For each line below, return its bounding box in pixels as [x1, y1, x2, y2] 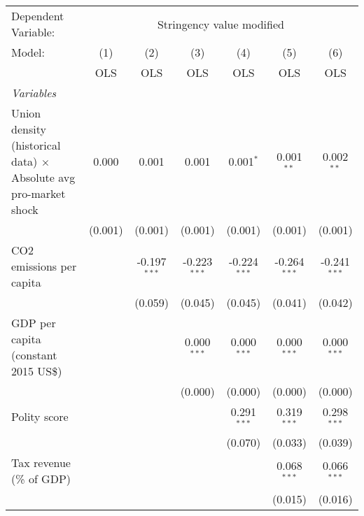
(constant [11, 347, 57, 363]
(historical [11, 137, 61, 153]
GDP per [11, 315, 56, 331]
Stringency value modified [157, 15, 284, 32]
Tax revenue [11, 454, 71, 471]
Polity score [11, 408, 69, 425]
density [11, 121, 46, 137]
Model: [11, 44, 45, 60]
